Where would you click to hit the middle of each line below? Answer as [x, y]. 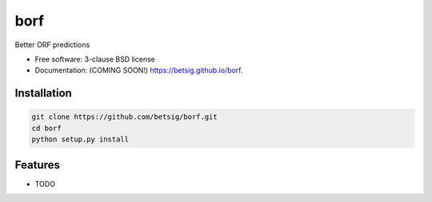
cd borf [46, 128]
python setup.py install [80, 139]
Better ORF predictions [52, 45]
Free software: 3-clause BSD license [95, 59]
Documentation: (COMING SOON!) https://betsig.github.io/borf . [139, 70]
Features [37, 165]
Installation [43, 93]
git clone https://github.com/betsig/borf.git [124, 117]
